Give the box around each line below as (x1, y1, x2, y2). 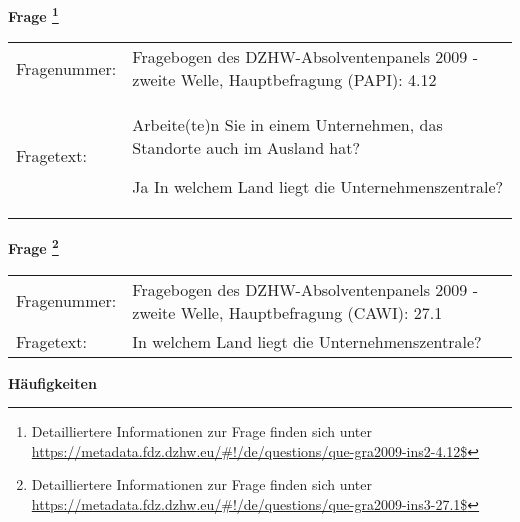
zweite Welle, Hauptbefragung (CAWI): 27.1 (132, 300, 443, 324)
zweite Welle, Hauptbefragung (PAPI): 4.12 (132, 68, 437, 92)
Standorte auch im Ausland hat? (132, 136, 361, 160)
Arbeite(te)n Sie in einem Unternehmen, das (132, 113, 443, 137)
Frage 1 (8, 3, 59, 26)
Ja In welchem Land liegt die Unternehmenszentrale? (132, 175, 504, 199)
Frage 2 (8, 235, 59, 258)
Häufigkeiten (8, 372, 97, 393)
